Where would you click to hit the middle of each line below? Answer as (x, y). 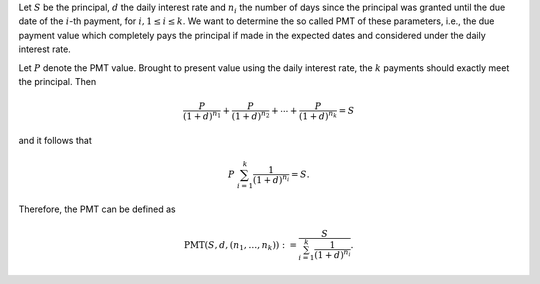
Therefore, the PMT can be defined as (97, 209)
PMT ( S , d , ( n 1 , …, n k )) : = (240, 246)
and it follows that (55, 140)
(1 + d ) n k (318, 115)
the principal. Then (57, 81)
